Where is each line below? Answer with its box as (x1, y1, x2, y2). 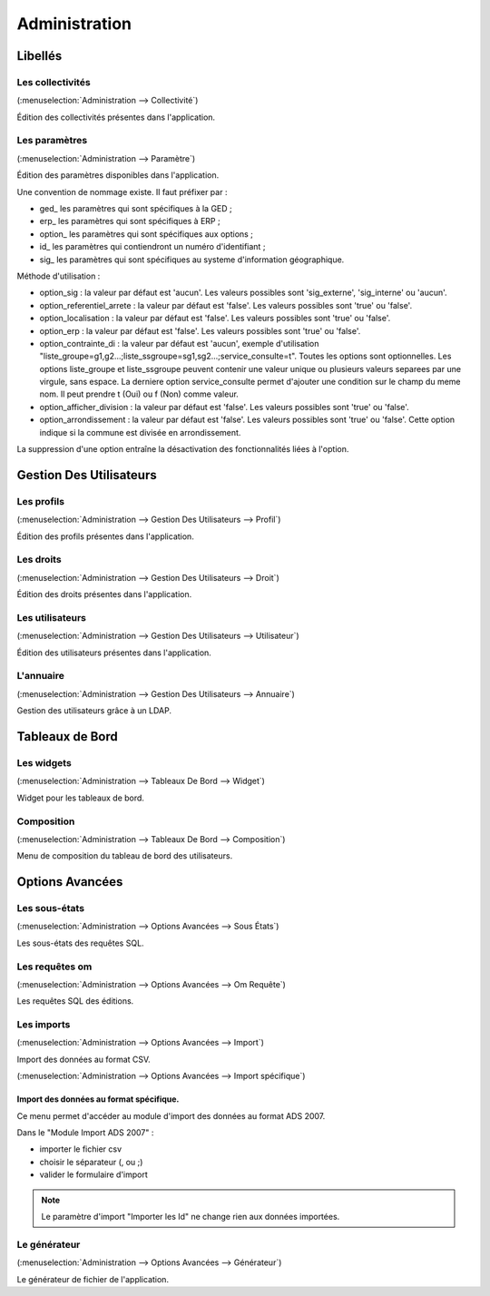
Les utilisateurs (16, 611, 86, 623)
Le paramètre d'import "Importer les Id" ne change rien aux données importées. (41, 1212, 340, 1222)
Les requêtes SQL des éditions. (16, 996, 134, 1006)
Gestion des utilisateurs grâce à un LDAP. (16, 705, 172, 716)
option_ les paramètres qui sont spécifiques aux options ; (39, 228, 254, 240)
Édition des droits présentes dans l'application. (16, 589, 192, 600)
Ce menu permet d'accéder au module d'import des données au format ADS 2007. (16, 1110, 326, 1121)
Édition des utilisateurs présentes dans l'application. (16, 647, 212, 658)
